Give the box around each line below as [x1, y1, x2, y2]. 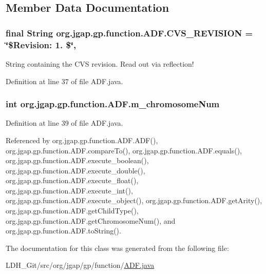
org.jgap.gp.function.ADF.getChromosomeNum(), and [6, 215, 176, 226]
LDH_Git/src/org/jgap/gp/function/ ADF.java [6, 260, 155, 270]
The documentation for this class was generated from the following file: [6, 242, 229, 253]
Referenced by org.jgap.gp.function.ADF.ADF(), [6, 134, 158, 145]
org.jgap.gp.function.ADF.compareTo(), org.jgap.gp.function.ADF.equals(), [6, 145, 242, 155]
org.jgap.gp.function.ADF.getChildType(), [6, 205, 139, 216]
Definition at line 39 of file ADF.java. [6, 118, 123, 128]
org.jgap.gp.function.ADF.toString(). [6, 225, 121, 236]
